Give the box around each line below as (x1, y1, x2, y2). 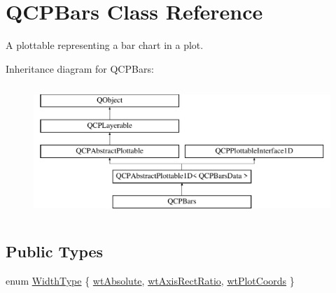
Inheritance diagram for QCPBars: (6, 61, 154, 76)
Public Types (6, 241, 104, 262)
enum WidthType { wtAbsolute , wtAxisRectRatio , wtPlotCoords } (6, 273, 295, 288)
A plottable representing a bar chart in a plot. (6, 38, 204, 52)
